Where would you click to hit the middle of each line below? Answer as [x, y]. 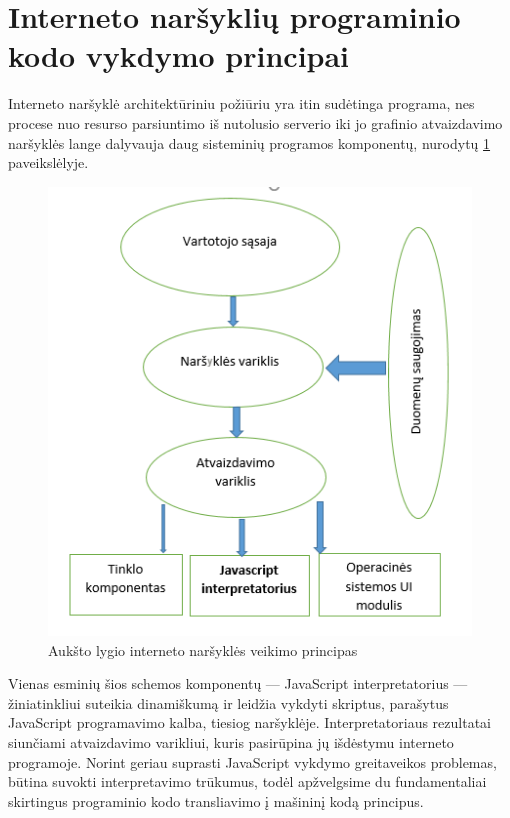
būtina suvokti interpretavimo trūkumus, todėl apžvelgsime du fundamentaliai [247, 781]
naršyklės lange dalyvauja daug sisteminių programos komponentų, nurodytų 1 [249, 142]
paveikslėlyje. [48, 162]
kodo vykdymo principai [179, 55]
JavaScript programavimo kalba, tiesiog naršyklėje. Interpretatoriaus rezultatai [249, 722]
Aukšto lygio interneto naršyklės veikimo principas [203, 649]
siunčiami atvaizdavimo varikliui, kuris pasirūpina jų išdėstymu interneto [231, 742]
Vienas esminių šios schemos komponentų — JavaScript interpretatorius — [238, 683]
